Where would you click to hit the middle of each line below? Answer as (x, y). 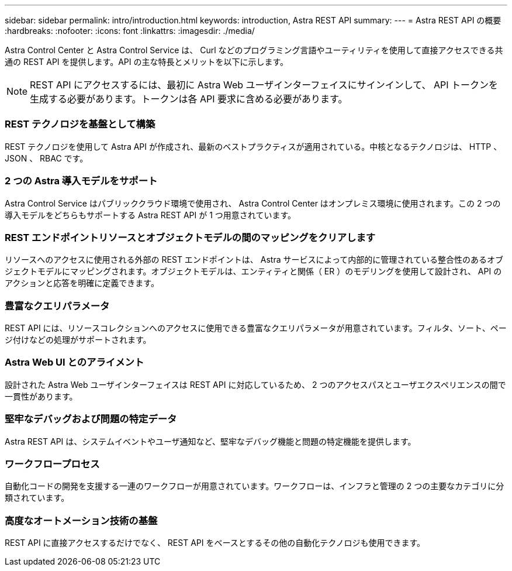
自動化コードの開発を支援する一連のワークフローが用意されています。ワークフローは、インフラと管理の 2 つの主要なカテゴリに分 (255, 486)
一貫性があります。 (41, 396)
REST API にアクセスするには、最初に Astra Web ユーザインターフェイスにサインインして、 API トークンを (264, 85)
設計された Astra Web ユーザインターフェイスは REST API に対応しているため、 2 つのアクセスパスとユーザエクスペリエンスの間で (255, 384)
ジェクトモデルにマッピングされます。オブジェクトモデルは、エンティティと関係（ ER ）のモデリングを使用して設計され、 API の (253, 271)
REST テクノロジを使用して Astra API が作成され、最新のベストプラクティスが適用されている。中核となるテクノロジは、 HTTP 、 (253, 146)
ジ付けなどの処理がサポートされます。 (78, 340)
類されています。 (37, 498)
